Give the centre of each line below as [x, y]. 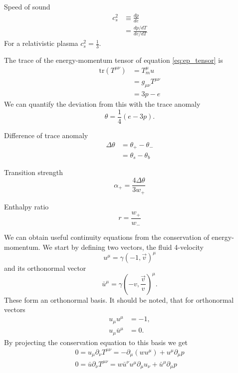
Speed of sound [27, 6]
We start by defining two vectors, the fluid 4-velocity [123, 247]
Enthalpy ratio [26, 206]
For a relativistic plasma [41, 43]
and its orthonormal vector [45, 268]
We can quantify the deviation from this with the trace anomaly [102, 104]
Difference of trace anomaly [46, 135]
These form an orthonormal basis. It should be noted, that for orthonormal [119, 299]
